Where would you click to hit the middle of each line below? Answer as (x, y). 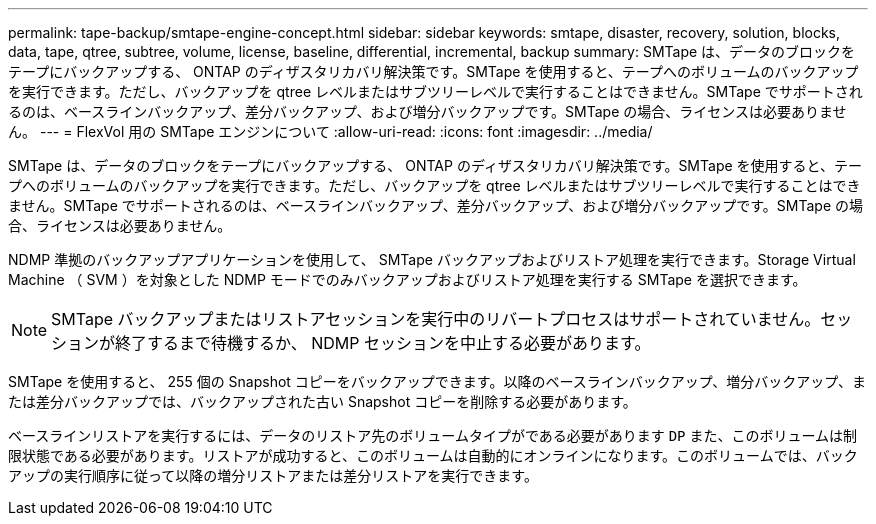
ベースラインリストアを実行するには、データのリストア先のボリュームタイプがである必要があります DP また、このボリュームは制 (433, 435)
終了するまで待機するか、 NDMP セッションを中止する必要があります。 (383, 343)
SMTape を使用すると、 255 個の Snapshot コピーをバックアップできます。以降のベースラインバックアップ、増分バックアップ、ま (437, 381)
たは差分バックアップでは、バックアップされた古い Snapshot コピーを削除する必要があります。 (322, 401)
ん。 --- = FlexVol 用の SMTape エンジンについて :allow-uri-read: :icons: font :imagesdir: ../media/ (330, 131)
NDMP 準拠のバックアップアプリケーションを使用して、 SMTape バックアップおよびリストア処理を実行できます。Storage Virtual (432, 259)
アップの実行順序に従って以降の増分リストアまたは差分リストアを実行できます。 (273, 475)
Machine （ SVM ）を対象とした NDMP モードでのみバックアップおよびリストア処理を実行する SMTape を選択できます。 (407, 279)
